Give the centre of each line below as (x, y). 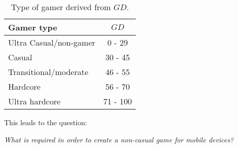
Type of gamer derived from (61, 7)
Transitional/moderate (48, 72)
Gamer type (33, 27)
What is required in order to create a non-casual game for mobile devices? (119, 139)
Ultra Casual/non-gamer (52, 42)
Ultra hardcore (34, 101)
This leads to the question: (46, 122)
